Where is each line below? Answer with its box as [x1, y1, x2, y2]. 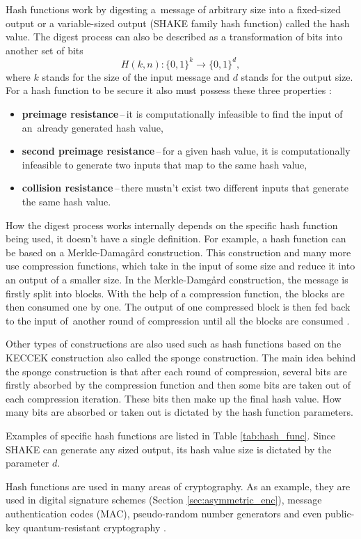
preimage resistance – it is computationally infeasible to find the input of [22, 107, 343, 121]
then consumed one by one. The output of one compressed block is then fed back [6, 299, 351, 314]
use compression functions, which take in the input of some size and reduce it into [6, 258, 355, 273]
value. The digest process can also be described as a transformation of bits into [6, 29, 343, 44]
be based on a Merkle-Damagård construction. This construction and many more [6, 244, 351, 259]
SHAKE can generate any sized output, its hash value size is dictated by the [6, 442, 332, 456]
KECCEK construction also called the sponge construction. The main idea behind [6, 350, 356, 364]
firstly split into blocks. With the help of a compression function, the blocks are [6, 286, 345, 300]
